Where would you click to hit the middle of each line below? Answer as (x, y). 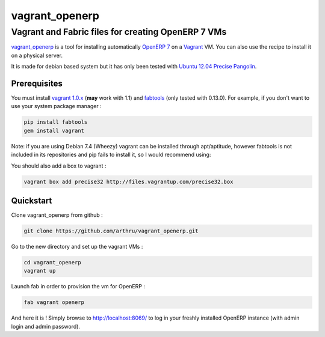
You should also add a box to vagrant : (59, 166)
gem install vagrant (54, 130)
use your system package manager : (56, 106)
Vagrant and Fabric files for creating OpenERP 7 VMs (119, 32)
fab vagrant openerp (54, 302)
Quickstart (32, 201)
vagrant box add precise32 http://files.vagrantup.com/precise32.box (128, 181)
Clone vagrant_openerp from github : (57, 215)
